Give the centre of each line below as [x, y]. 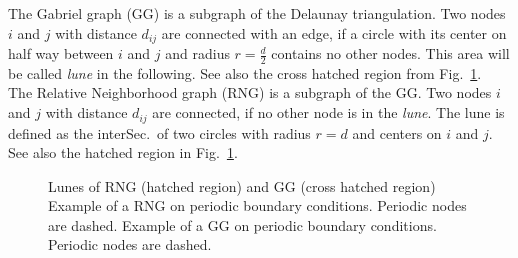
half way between [61, 53]
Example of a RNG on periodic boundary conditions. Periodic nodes [257, 205]
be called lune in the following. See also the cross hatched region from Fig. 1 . [245, 72]
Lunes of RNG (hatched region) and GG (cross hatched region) [242, 185]
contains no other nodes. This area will [390, 53]
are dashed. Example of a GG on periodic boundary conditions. [242, 224]
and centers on [397, 132]
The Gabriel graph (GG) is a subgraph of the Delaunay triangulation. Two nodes [257, 13]
